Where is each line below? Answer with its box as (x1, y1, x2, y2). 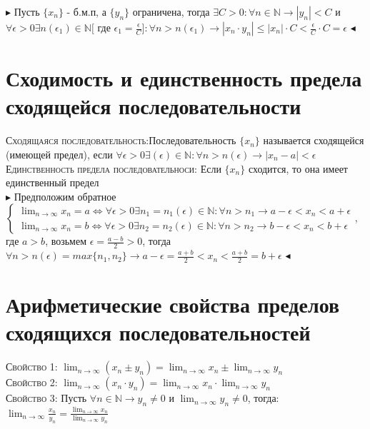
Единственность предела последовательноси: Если (6, 161, 221, 176)
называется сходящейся (263, 133, 364, 148)
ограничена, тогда (132, 4, 210, 19)
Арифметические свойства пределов (6, 290, 340, 319)
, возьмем (45, 233, 87, 248)
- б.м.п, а (66, 4, 106, 19)
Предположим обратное (14, 188, 116, 203)
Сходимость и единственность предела (6, 64, 362, 93)
